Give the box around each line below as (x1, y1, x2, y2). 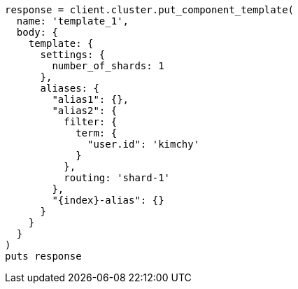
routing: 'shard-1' (64, 172, 171, 183)
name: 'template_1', (16, 15, 129, 27)
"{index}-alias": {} (52, 195, 164, 206)
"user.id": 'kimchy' (87, 139, 200, 150)
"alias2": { (52, 105, 118, 116)
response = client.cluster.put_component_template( (5, 4, 295, 15)
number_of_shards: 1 (52, 60, 164, 71)
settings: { (40, 49, 106, 60)
